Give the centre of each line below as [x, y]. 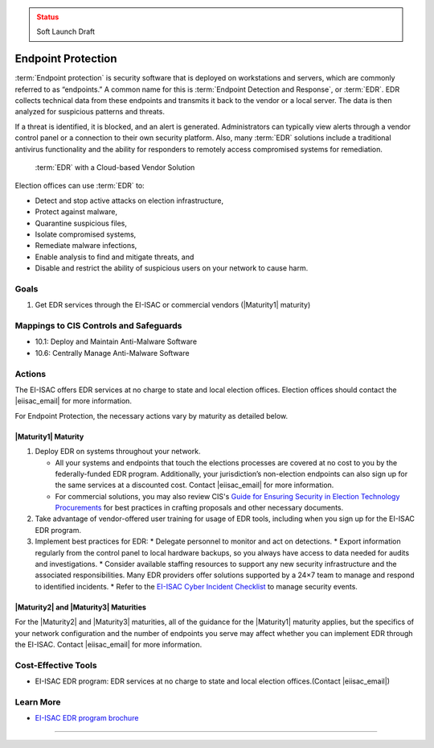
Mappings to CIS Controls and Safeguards [98, 326]
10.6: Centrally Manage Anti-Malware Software [112, 353]
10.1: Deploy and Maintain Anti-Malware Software [116, 341]
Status [48, 17]
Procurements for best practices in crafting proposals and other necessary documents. [199, 508]
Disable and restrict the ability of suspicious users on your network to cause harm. [172, 268]
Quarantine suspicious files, [81, 223]
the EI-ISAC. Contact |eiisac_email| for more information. [108, 645]
